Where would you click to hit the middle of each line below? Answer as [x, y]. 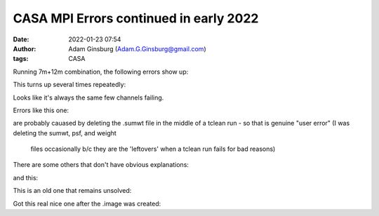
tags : [21, 59]
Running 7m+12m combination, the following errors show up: [101, 72]
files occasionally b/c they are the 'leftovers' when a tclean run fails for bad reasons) [153, 149]
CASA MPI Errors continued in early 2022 [136, 18]
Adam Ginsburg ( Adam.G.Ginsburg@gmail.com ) [137, 48]
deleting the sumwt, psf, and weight [65, 133]
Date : [21, 39]
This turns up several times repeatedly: [69, 85]
